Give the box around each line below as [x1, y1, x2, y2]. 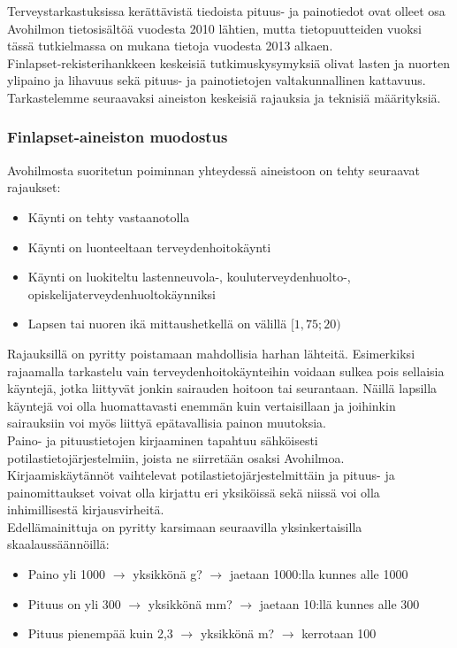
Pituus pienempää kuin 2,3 [27, 624, 173, 643]
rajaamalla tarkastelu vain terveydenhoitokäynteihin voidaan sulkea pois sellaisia [7, 361, 445, 380]
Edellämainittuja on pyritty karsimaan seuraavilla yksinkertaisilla [7, 517, 362, 536]
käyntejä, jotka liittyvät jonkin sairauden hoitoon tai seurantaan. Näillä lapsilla [7, 379, 438, 397]
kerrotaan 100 [301, 624, 377, 643]
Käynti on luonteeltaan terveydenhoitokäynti [27, 237, 271, 256]
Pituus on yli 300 [27, 594, 121, 613]
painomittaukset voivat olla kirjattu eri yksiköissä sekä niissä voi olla [7, 482, 380, 501]
